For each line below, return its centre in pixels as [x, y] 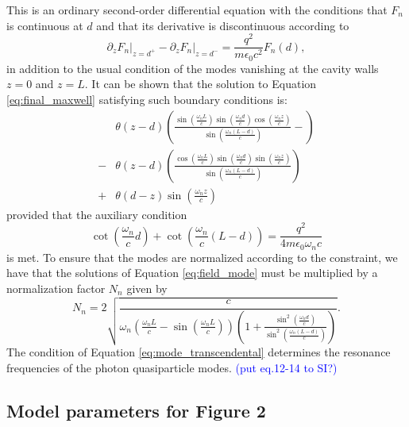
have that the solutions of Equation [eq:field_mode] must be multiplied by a [192, 273]
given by [147, 289]
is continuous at [45, 25]
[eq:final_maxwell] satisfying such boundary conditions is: [147, 99]
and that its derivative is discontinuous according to [223, 25]
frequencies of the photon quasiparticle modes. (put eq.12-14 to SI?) [172, 367]
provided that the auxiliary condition [97, 214]
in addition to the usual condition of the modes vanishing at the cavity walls [193, 68]
